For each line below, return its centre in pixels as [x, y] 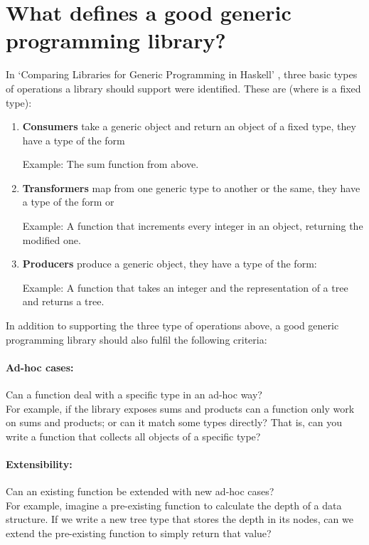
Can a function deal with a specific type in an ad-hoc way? [134, 395]
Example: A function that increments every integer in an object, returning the [193, 226]
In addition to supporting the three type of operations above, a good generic [172, 326]
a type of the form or [68, 202]
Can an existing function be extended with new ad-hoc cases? [140, 491]
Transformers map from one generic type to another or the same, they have [191, 187]
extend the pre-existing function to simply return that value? [139, 533]
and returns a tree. [63, 301]
